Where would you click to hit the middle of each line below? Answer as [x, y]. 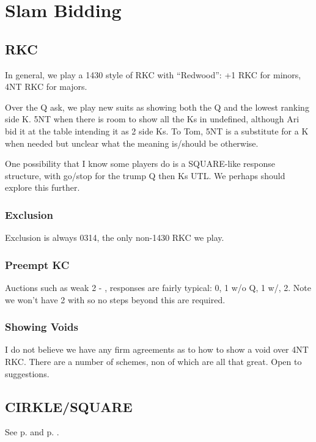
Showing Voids [42, 327]
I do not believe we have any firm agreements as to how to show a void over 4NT [157, 349]
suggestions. [27, 373]
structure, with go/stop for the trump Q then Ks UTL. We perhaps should [145, 175]
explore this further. [42, 187]
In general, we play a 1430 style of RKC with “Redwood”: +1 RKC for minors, [153, 74]
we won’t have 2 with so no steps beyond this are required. [115, 299]
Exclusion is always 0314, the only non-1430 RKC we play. [115, 238]
